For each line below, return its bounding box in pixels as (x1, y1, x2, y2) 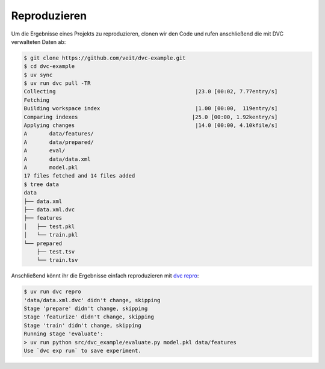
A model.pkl (23, 164, 78, 171)
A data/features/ (23, 130, 94, 137)
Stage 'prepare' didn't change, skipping (23, 305, 148, 312)
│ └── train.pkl (23, 232, 78, 238)
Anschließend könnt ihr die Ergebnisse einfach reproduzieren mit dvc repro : (11, 272, 199, 279)
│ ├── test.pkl (23, 223, 75, 230)
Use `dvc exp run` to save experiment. (23, 347, 141, 354)
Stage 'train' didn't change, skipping (23, 322, 141, 329)
